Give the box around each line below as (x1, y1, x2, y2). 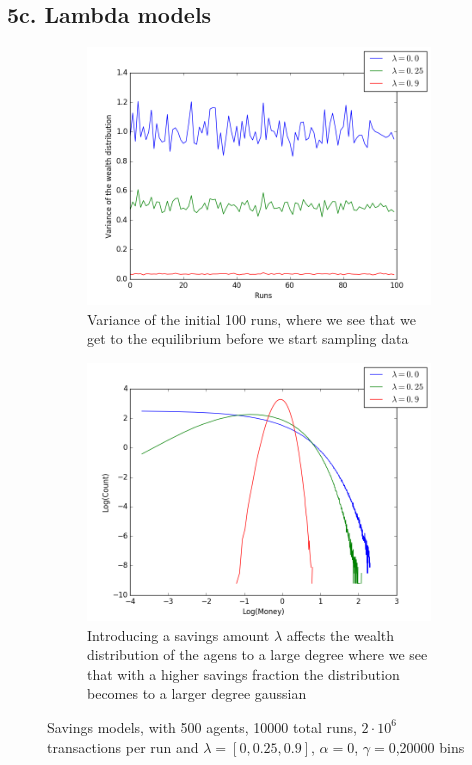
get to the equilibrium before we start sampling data (87, 328, 409, 349)
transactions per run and (47, 736, 199, 757)
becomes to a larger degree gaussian (87, 683, 307, 704)
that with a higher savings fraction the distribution (87, 663, 400, 684)
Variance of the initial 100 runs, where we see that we (87, 308, 416, 329)
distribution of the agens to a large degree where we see (87, 644, 428, 665)
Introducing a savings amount (87, 624, 270, 645)
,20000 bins (395, 736, 465, 757)
